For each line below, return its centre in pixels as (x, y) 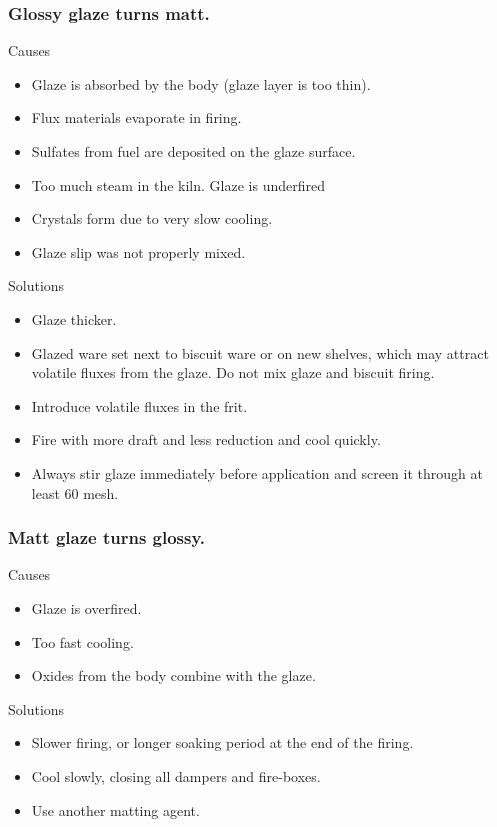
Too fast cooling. (82, 641)
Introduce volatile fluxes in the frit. (139, 405)
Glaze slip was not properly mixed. (138, 251)
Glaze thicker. (74, 318)
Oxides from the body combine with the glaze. (173, 675)
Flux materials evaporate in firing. (136, 117)
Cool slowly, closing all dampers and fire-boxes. (176, 775)
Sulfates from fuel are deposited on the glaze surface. (193, 151)
